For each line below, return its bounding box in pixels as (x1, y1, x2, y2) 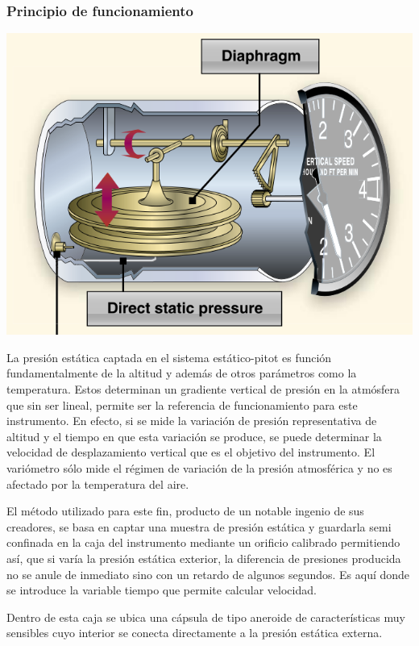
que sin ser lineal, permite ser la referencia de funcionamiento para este (6, 396, 358, 413)
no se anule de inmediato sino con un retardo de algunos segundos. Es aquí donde (6, 565, 410, 582)
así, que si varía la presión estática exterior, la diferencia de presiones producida (6, 549, 401, 566)
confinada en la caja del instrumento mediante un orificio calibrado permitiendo (6, 534, 400, 551)
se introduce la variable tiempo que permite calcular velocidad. (6, 581, 317, 598)
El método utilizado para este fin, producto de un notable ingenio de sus (6, 502, 364, 519)
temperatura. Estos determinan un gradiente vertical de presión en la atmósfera (6, 380, 400, 397)
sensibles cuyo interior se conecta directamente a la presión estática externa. (6, 624, 383, 641)
